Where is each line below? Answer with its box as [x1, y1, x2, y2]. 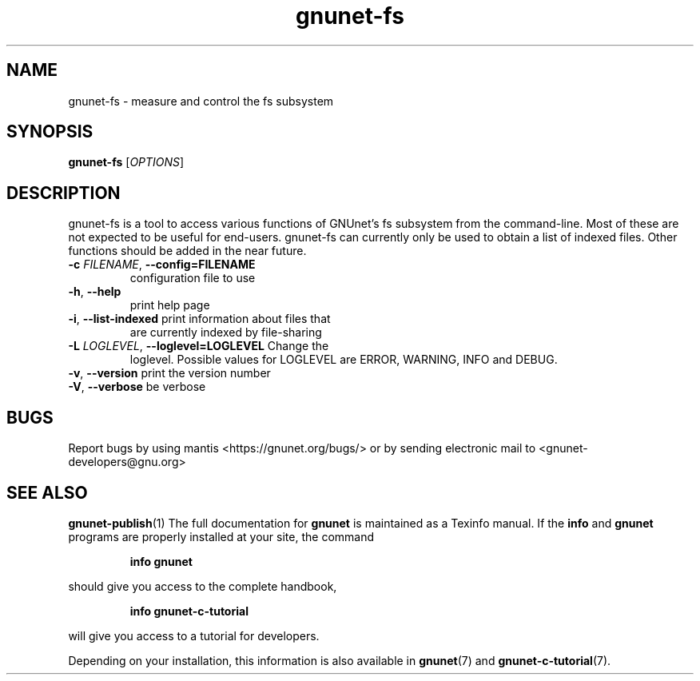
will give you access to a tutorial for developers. [68, 628, 320, 643]
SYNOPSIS [6, 121, 93, 142]
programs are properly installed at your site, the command [68, 529, 375, 544]
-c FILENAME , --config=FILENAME [68, 257, 256, 272]
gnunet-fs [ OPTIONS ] [68, 155, 185, 169]
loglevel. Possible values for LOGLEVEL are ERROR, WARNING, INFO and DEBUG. [129, 352, 558, 367]
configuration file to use [129, 271, 256, 285]
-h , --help [68, 285, 121, 299]
